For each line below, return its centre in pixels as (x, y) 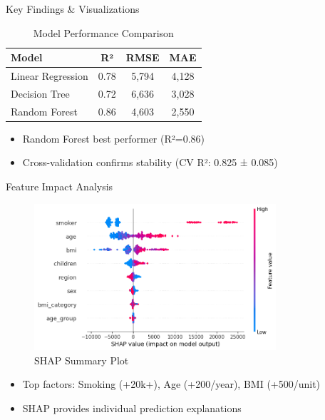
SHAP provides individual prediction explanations (132, 408)
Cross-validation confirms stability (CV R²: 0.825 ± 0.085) (150, 162)
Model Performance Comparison (103, 32)
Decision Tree (40, 93)
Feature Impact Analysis (60, 186)
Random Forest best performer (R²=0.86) (114, 138)
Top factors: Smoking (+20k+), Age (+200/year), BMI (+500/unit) (171, 384)
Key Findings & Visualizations (73, 9)
